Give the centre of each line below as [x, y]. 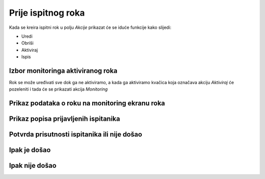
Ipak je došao [30, 150]
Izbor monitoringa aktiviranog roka [63, 71]
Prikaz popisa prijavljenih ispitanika [65, 119]
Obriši [27, 43]
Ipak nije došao [33, 166]
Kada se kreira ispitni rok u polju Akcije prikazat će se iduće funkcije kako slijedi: [90, 27]
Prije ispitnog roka [47, 13]
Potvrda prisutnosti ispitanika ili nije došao [76, 134]
